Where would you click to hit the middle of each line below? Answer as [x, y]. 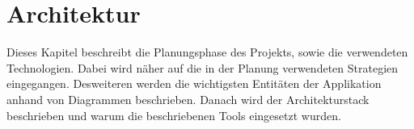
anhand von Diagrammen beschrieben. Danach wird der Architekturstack [188, 99]
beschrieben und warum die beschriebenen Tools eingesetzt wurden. [174, 115]
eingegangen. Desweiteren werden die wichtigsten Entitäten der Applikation [194, 83]
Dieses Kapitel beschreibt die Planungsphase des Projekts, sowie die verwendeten [207, 52]
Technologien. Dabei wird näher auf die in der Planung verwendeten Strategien [203, 67]
